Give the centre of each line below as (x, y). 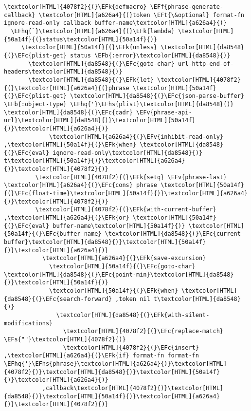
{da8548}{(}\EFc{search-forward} (58, 299)
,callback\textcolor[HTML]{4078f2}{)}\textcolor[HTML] (133, 388)
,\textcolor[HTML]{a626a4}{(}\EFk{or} (67, 218)
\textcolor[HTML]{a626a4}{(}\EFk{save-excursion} (124, 258)
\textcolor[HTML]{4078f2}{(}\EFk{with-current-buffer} (126, 210)
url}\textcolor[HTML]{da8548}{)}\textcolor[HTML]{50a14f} (100, 121)
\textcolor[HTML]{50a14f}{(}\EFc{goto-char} (122, 266)
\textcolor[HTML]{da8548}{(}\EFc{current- (174, 234)
